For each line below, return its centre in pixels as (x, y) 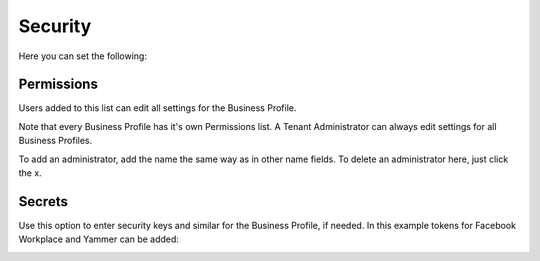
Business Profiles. (55, 141)
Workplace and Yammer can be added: (99, 239)
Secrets (43, 201)
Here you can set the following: (82, 56)
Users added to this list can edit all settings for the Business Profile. (157, 108)
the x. (30, 173)
